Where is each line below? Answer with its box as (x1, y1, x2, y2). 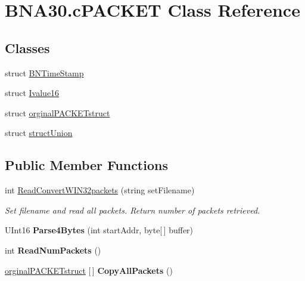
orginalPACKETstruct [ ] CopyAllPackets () (5, 264, 173, 276)
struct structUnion (5, 126, 73, 139)
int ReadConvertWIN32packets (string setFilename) (5, 184, 195, 196)
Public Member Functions (5, 156, 168, 174)
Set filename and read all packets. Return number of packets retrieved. (5, 203, 260, 216)
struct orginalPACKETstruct (5, 106, 110, 119)
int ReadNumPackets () (5, 243, 101, 256)
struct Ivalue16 (5, 87, 60, 99)
